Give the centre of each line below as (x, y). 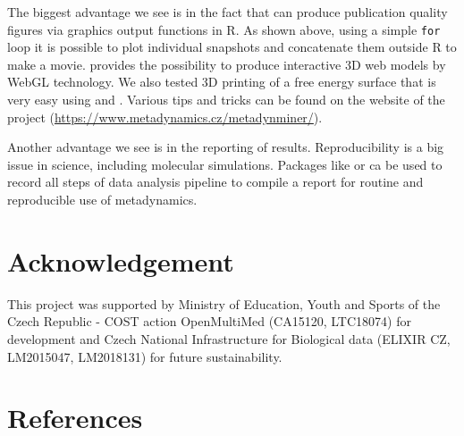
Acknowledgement (121, 260)
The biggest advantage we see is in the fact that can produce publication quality (228, 12)
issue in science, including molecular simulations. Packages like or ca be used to (225, 164)
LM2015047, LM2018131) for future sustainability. (145, 356)
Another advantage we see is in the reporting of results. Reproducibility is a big (226, 147)
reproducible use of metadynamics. (102, 199)
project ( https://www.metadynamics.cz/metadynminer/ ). (165, 117)
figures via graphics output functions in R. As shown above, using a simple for (224, 29)
